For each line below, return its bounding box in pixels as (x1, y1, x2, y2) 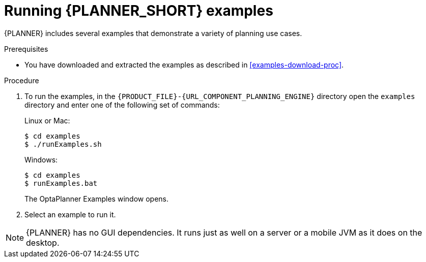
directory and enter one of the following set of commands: (24, 100, 220, 109)
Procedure (4, 76, 39, 85)
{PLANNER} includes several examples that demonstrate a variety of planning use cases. (4, 28, 302, 38)
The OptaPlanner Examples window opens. (24, 194, 168, 203)
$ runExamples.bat (24, 179, 98, 187)
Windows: (24, 155, 58, 164)
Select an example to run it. (24, 210, 116, 219)
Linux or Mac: (24, 116, 70, 125)
